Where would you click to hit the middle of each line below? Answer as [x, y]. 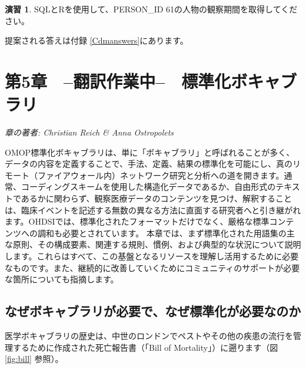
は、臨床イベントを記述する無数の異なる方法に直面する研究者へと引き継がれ [153, 210]
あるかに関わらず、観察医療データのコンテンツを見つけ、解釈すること [156, 198]
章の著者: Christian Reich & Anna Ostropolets [89, 132]
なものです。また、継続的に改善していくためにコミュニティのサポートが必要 [152, 267]
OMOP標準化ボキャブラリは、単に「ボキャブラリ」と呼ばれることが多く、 [150, 152]
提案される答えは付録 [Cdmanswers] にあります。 [97, 40]
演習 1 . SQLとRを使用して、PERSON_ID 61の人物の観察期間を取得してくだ [151, 9]
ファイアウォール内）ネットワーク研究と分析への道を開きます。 [161, 175]
